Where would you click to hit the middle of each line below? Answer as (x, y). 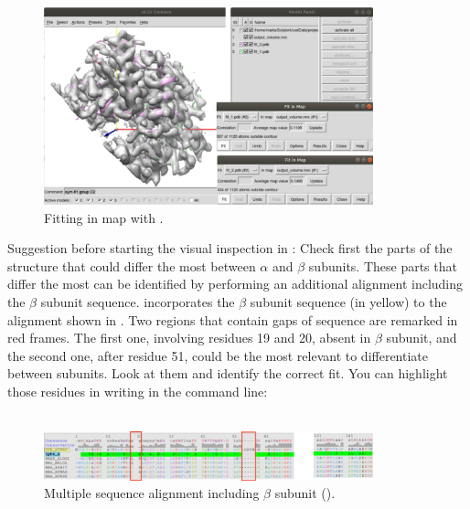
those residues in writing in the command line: (138, 392)
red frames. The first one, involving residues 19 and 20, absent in (189, 338)
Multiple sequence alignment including (152, 493)
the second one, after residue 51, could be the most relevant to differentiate (218, 355)
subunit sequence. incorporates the (138, 302)
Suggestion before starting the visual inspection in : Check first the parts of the (230, 248)
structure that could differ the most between (132, 265)
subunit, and (422, 338)
